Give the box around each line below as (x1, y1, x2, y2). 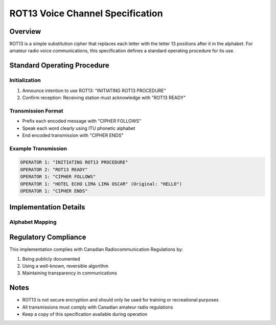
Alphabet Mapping (9, 219, 57, 226)
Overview (9, 27, 41, 36)
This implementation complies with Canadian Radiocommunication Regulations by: (9, 246, 183, 252)
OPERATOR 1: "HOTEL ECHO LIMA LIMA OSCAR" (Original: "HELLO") (20, 181, 182, 187)
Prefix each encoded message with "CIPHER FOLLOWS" (22, 118, 142, 124)
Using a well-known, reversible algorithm (22, 263, 109, 269)
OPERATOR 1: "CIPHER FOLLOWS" (20, 174, 96, 180)
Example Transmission (9, 145, 67, 152)
